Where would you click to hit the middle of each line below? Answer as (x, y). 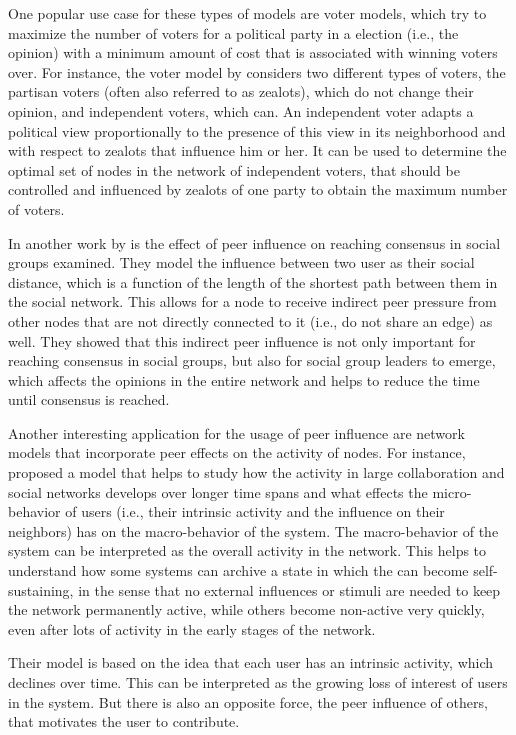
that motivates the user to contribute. (124, 721)
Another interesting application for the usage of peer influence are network (236, 432)
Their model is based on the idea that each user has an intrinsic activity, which (251, 662)
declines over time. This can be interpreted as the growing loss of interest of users (258, 682)
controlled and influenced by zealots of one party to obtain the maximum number (258, 189)
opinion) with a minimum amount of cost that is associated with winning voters (253, 52)
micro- (452, 491)
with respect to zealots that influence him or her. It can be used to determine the (257, 150)
